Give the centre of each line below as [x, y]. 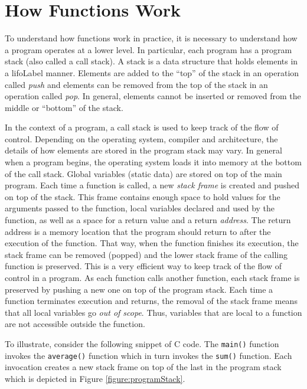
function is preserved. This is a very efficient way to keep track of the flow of [143, 266]
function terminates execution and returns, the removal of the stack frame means [151, 301]
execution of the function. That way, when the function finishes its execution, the [152, 243]
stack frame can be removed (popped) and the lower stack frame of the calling [146, 254]
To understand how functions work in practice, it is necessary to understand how [151, 38]
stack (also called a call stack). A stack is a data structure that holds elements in [151, 61]
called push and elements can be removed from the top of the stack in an [136, 84]
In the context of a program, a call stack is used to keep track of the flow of [142, 127]
